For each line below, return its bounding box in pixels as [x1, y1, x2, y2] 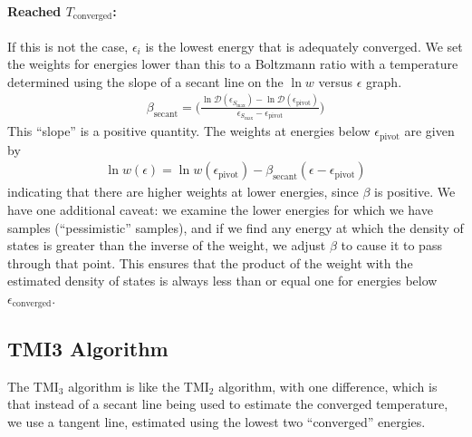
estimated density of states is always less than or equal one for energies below [7, 271, 438, 290]
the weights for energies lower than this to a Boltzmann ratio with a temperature [7, 54, 458, 73]
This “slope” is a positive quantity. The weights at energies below [7, 121, 371, 141]
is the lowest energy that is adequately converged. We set [145, 36, 463, 55]
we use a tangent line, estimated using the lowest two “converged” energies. [7, 412, 426, 431]
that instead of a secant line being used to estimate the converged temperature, [7, 394, 448, 413]
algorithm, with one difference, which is [218, 376, 438, 395]
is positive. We [373, 182, 456, 201]
